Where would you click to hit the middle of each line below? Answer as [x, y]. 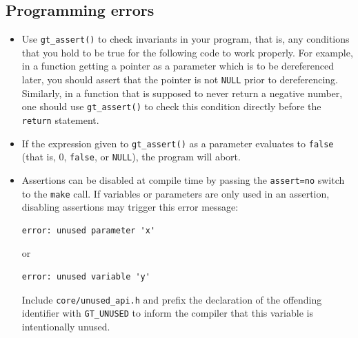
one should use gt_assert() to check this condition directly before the [171, 106]
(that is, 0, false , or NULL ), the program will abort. [131, 157]
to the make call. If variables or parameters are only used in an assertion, [176, 193]
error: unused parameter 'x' [89, 230]
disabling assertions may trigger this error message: [130, 207]
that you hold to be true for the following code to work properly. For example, [187, 52]
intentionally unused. [66, 326]
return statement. [60, 119]
